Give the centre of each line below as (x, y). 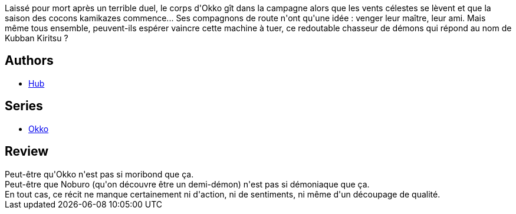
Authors (29, 61)
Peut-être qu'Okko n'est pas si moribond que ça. (99, 174)
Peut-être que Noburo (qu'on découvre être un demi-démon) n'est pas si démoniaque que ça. (187, 184)
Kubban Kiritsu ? (37, 38)
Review (27, 152)
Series (24, 106)
